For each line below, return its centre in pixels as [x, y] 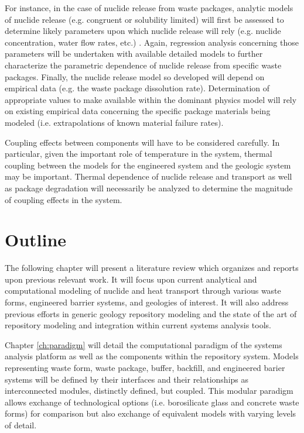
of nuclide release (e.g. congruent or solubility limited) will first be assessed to [144, 19]
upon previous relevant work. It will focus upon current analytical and [131, 279]
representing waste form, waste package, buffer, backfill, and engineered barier [145, 367]
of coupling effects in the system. [64, 199]
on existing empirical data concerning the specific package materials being [138, 111]
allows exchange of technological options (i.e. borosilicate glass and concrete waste [152, 402]
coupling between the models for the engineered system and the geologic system [148, 165]
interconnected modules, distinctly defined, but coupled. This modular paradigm [149, 391]
